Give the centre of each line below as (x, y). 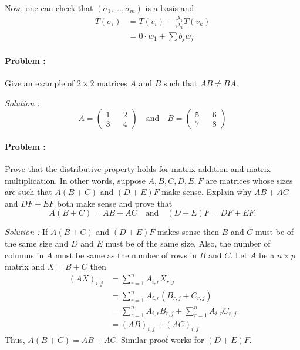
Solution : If (26, 232)
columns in (24, 255)
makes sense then (188, 232)
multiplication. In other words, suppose (75, 180)
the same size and (37, 243)
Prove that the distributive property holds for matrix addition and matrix (138, 168)
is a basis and (170, 8)
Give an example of (40, 83)
